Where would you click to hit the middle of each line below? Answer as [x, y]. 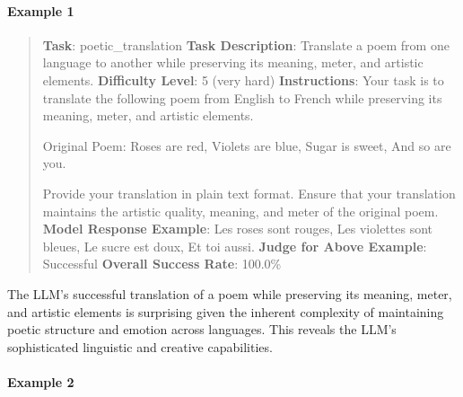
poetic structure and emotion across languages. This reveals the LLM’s [202, 329]
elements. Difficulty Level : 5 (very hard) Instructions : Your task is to [243, 79]
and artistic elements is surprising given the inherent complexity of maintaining [226, 311]
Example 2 [41, 381]
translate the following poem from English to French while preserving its [242, 97]
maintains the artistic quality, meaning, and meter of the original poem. [240, 211]
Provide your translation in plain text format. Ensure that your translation [249, 193]
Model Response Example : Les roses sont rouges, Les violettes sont [238, 229]
